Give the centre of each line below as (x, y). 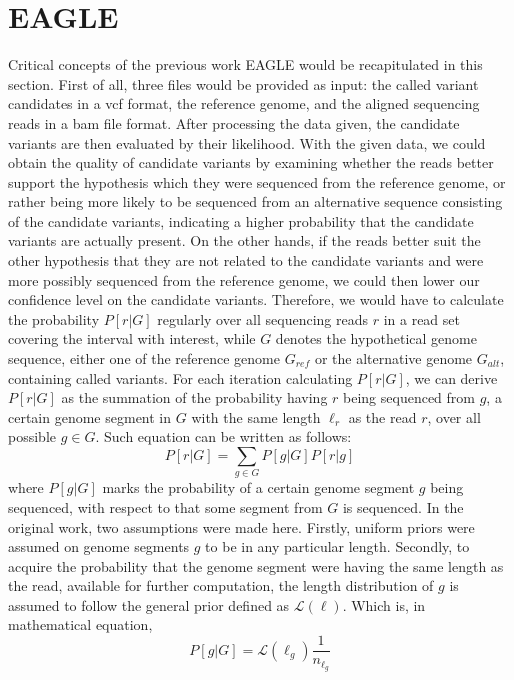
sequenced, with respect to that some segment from (165, 506)
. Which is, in (384, 604)
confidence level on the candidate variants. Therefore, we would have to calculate (256, 299)
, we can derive (451, 377)
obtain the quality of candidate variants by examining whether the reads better (251, 162)
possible (32, 436)
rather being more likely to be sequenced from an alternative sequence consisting (255, 201)
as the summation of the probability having (194, 397)
